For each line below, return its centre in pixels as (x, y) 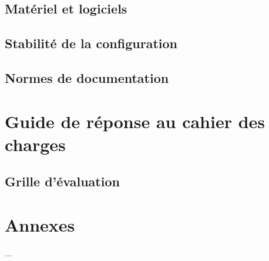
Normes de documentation (87, 77)
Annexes (40, 224)
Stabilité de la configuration (91, 43)
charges (35, 144)
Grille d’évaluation (62, 181)
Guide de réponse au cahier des (135, 121)
